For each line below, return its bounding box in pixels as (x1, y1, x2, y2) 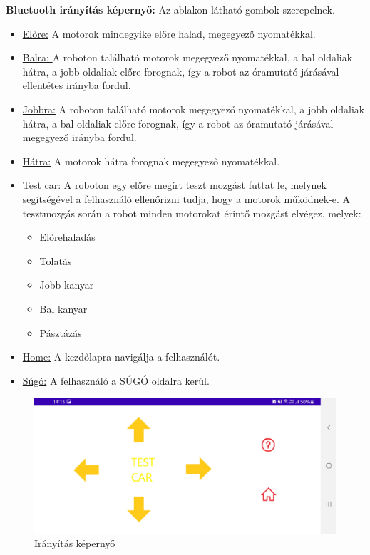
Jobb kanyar (39, 277, 94, 292)
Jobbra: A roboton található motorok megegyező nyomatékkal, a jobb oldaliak (22, 101, 365, 116)
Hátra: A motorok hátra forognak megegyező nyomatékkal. (22, 153, 280, 168)
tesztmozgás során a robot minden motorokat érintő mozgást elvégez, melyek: (22, 205, 361, 220)
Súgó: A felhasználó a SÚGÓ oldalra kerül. (22, 373, 210, 388)
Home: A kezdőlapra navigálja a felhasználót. (22, 349, 220, 364)
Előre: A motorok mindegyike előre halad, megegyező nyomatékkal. (22, 26, 316, 41)
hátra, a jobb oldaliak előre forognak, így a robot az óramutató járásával (22, 63, 339, 78)
